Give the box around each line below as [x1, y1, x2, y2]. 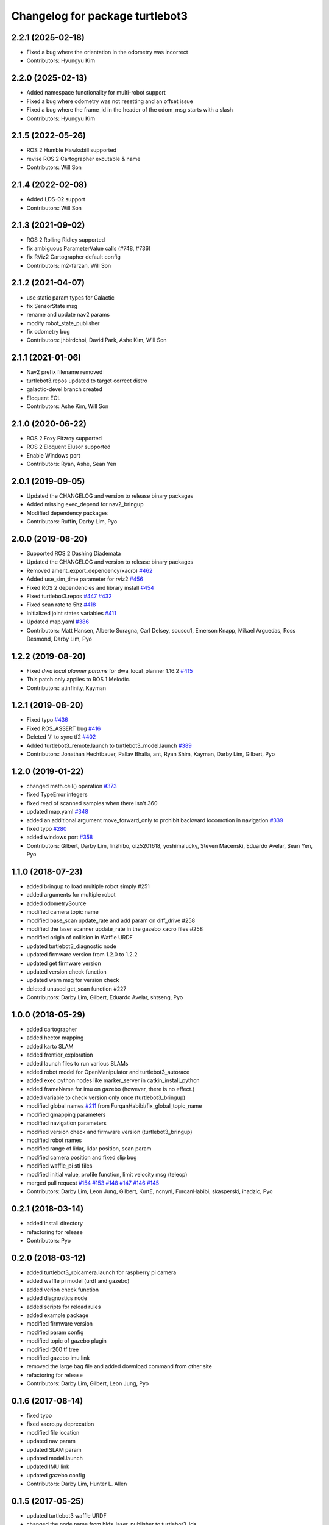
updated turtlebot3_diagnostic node [26, 942, 117, 950]
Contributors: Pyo [26, 1237, 71, 1244]
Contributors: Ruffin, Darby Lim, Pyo [26, 518, 118, 525]
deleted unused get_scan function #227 [26, 985, 127, 992]
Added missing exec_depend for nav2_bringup [26, 501, 144, 508]
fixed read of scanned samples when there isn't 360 [26, 799, 158, 806]
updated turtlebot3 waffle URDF [26, 1512, 107, 1519]
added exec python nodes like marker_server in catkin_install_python [26, 1077, 200, 1084]
